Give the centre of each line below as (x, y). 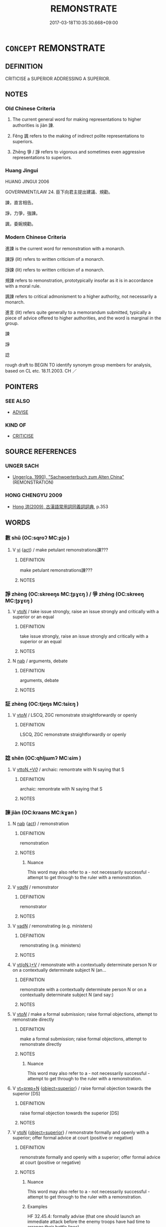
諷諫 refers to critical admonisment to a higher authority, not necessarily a (81, 296)
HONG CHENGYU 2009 (34, 495)
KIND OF (16, 425)
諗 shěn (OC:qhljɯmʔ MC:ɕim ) (43, 758)
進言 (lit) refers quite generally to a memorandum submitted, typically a (78, 312)
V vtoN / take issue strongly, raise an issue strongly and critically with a (85, 611)
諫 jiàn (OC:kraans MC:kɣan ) (41, 812)
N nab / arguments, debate (40, 661)
